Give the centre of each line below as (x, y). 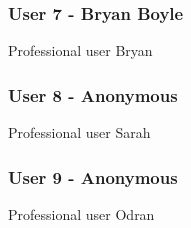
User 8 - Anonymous (93, 94)
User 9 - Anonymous (93, 176)
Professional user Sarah (79, 132)
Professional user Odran (81, 213)
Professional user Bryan (80, 50)
